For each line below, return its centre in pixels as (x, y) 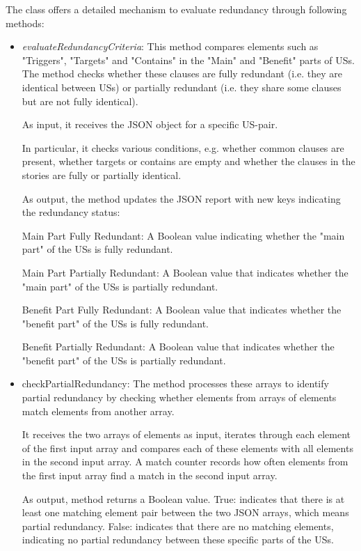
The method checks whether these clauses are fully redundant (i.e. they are (182, 73)
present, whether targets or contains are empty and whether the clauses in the (188, 161)
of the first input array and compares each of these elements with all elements (187, 448)
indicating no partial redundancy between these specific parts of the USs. (178, 540)
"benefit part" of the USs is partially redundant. (124, 360)
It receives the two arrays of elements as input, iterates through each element (186, 434)
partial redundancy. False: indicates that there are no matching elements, (178, 526)
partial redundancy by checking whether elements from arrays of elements (179, 397)
